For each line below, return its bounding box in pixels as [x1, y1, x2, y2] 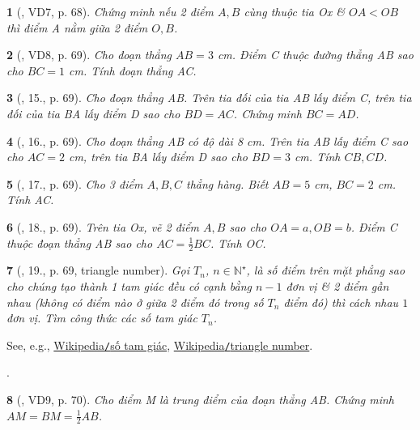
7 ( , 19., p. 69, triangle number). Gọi [6, 262, 190, 279]
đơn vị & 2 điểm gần [286, 277, 389, 294]
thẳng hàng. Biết [186, 175, 269, 192]
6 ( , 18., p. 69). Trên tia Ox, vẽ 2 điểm [6, 218, 200, 235]
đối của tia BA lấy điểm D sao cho [6, 104, 180, 121]
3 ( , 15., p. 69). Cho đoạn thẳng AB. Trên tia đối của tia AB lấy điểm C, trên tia [6, 89, 412, 106]
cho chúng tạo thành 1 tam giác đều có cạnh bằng [6, 277, 252, 294]
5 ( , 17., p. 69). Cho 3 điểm [6, 175, 143, 192]
